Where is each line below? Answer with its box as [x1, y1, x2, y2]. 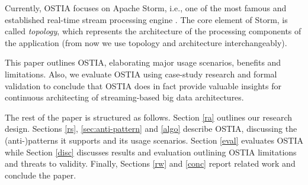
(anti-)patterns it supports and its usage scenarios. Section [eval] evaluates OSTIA [5, 134, 303, 146]
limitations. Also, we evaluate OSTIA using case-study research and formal [5, 67, 277, 80]
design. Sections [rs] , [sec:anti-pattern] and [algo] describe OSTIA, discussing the [5, 122, 297, 135]
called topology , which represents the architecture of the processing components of [5, 25, 301, 37]
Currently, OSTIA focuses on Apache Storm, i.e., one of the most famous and [5, 2, 287, 14]
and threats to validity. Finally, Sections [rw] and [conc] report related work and [5, 157, 296, 170]
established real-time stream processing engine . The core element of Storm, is [5, 13, 288, 25]
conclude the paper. [5, 168, 76, 181]
